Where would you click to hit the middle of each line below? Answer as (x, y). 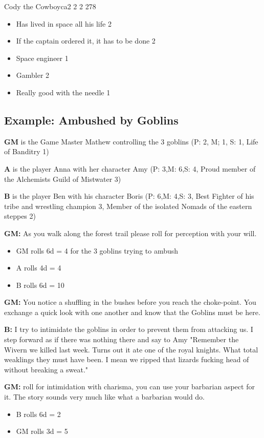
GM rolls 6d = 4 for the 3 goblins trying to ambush (97, 250)
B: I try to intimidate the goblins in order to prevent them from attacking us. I (129, 329)
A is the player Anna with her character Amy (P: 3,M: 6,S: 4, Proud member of (130, 168)
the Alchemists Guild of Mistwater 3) (63, 179)
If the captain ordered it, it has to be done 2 (86, 41)
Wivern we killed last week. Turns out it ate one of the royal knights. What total (131, 349)
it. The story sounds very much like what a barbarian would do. (105, 397)
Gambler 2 (33, 75)
